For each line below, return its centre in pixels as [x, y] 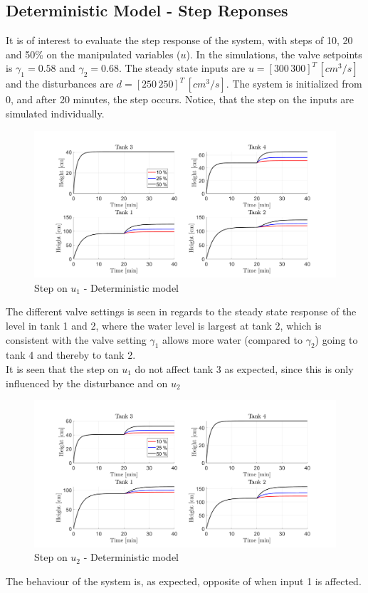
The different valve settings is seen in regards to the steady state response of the [181, 311]
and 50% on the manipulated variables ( [93, 54]
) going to [336, 339]
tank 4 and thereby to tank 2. [71, 355]
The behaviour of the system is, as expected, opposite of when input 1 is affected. [184, 581]
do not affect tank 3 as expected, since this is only [244, 368]
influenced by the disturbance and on [87, 383]
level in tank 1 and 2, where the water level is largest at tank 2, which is [164, 325]
